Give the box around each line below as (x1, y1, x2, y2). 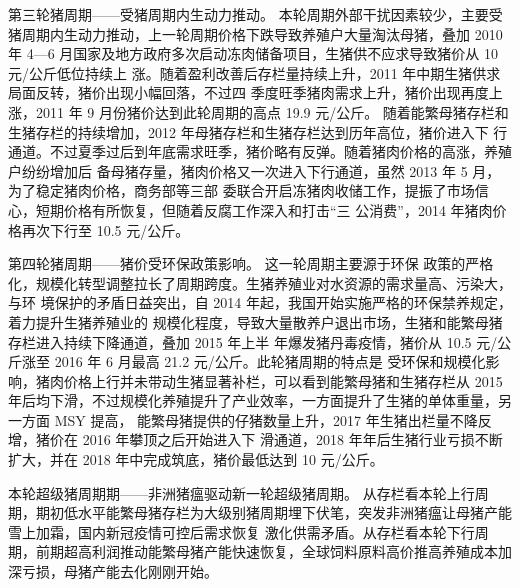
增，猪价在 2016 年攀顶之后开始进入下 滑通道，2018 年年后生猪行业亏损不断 (8, 429, 503, 450)
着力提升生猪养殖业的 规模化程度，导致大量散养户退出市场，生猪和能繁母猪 (8, 311, 503, 332)
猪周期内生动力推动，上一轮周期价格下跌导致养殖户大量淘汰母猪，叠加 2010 (8, 23, 503, 44)
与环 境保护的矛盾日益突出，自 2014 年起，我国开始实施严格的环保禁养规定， (8, 292, 512, 313)
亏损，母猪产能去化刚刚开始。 (21, 561, 218, 582)
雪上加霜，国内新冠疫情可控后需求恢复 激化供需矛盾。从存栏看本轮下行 (8, 521, 475, 542)
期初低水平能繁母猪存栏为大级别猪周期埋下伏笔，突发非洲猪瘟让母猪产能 (35, 502, 512, 523)
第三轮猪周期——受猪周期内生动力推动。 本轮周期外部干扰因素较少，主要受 (8, 4, 503, 24)
